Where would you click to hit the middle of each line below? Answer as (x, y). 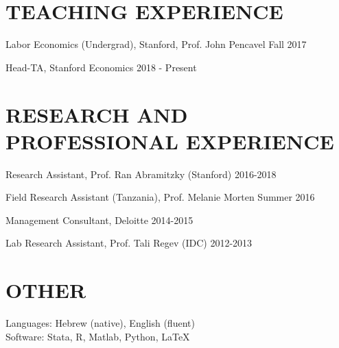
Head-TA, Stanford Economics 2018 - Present (101, 67)
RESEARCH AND (97, 114)
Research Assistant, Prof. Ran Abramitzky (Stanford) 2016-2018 (141, 174)
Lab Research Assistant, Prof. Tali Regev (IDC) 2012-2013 (129, 243)
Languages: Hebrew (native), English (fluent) (100, 323)
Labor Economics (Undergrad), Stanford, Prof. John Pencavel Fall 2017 (156, 44)
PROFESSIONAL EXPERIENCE (170, 141)
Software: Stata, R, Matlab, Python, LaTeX (98, 336)
